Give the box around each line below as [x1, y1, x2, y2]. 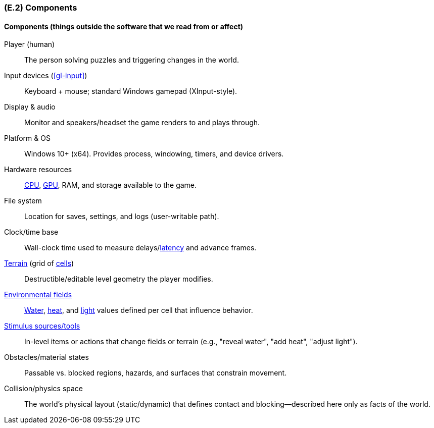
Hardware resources [4, 165, 72, 174]
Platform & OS [4, 134, 51, 143]
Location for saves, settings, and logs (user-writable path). [24, 212, 219, 221]
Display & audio [4, 102, 56, 112]
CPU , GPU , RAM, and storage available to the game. [24, 181, 197, 190]
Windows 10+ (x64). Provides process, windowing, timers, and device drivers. [24, 149, 284, 158]
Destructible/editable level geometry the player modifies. [24, 275, 213, 284]
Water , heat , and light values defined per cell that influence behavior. [24, 306, 253, 315]
